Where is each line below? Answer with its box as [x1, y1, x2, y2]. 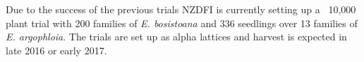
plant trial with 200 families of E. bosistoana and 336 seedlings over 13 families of [6, 15, 358, 30]
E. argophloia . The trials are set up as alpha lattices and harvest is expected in [6, 29, 347, 44]
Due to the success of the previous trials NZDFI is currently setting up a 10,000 [6, 2, 356, 16]
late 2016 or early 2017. [6, 42, 107, 57]
